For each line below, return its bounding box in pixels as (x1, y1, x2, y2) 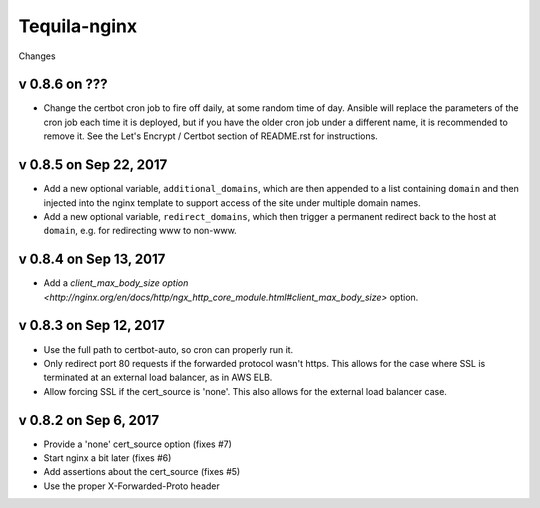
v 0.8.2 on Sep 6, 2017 (18, 411, 160, 429)
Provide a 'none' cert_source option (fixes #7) (43, 438, 232, 450)
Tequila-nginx (18, 15, 138, 37)
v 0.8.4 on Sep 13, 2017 (18, 251, 166, 268)
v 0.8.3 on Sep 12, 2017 (18, 317, 165, 334)
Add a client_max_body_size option (43, 277, 189, 289)
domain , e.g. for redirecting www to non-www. (43, 225, 237, 237)
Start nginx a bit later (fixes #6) (43, 451, 172, 464)
